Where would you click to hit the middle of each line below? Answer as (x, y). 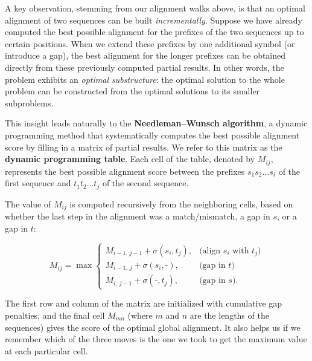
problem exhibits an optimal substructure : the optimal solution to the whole (145, 79)
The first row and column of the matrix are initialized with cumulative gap (144, 303)
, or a (287, 216)
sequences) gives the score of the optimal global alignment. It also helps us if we (153, 327)
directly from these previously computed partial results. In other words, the (145, 67)
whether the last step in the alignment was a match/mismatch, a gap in (138, 216)
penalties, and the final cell (55, 315)
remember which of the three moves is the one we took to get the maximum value (156, 339)
